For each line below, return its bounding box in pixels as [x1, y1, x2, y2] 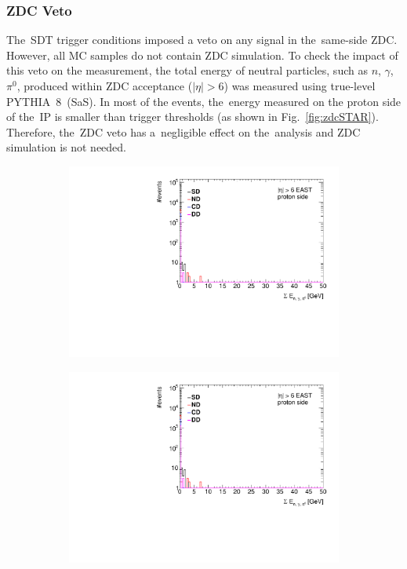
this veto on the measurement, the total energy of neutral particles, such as [6, 62, 368, 78]
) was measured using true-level [223, 78, 376, 93]
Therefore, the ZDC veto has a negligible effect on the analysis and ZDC [6, 123, 361, 140]
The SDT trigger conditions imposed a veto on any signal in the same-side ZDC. [6, 31, 398, 48]
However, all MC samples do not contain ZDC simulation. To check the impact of [6, 46, 398, 63]
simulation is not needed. [6, 139, 126, 155]
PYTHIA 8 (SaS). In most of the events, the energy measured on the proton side [6, 93, 402, 109]
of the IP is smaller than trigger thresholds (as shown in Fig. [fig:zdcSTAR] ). [6, 108, 379, 125]
